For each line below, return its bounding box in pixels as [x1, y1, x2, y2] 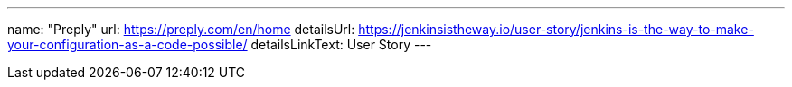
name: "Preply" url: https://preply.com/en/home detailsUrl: [7, 22, 355, 37]
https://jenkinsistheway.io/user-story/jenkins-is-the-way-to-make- [358, 22, 754, 37]
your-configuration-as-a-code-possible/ [7, 37, 248, 52]
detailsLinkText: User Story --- [250, 37, 432, 52]
